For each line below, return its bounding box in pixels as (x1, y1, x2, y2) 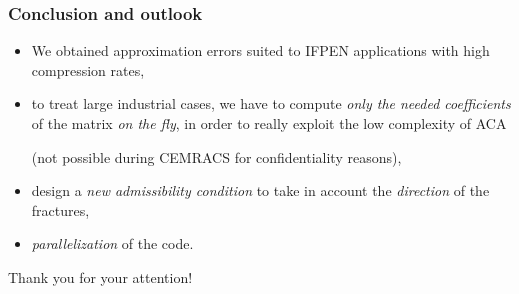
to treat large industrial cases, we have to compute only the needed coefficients (31, 93, 511, 114)
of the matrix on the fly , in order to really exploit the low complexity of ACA (31, 113, 507, 133)
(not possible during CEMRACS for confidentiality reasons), (31, 146, 402, 167)
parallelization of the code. (31, 233, 194, 254)
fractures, (31, 199, 90, 220)
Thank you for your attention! (8, 266, 193, 287)
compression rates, (31, 59, 145, 80)
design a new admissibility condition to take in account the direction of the (31, 180, 490, 201)
